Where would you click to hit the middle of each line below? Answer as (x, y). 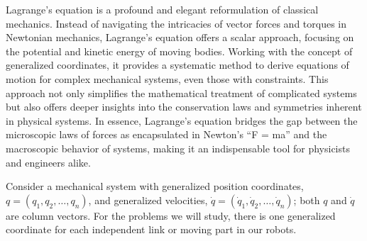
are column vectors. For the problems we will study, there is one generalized (171, 215)
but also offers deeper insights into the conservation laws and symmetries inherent (184, 107)
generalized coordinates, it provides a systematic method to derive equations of (177, 65)
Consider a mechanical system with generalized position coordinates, (155, 186)
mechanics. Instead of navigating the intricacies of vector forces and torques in (176, 23)
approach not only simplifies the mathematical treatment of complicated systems (181, 93)
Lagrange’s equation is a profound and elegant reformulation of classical (162, 9)
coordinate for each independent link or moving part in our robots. (151, 229)
